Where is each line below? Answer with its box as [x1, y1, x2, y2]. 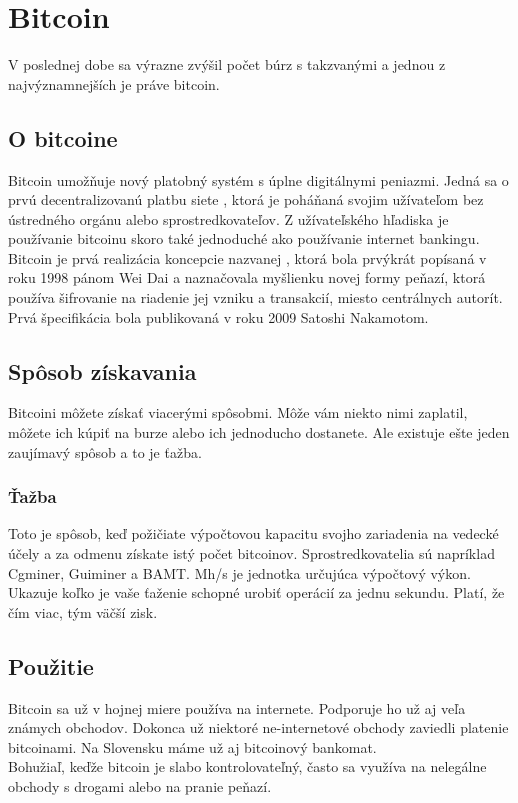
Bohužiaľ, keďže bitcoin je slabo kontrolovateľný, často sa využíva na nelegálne [8, 756, 487, 777]
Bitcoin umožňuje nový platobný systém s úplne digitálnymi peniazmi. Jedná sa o [8, 169, 509, 190]
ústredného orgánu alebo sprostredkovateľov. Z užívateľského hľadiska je [8, 208, 449, 229]
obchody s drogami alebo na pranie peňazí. [8, 776, 272, 797]
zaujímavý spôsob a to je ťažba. [8, 441, 202, 462]
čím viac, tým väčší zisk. [8, 601, 158, 622]
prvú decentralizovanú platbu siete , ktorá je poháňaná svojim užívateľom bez [8, 189, 484, 210]
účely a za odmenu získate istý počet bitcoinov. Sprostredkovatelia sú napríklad [8, 543, 495, 564]
